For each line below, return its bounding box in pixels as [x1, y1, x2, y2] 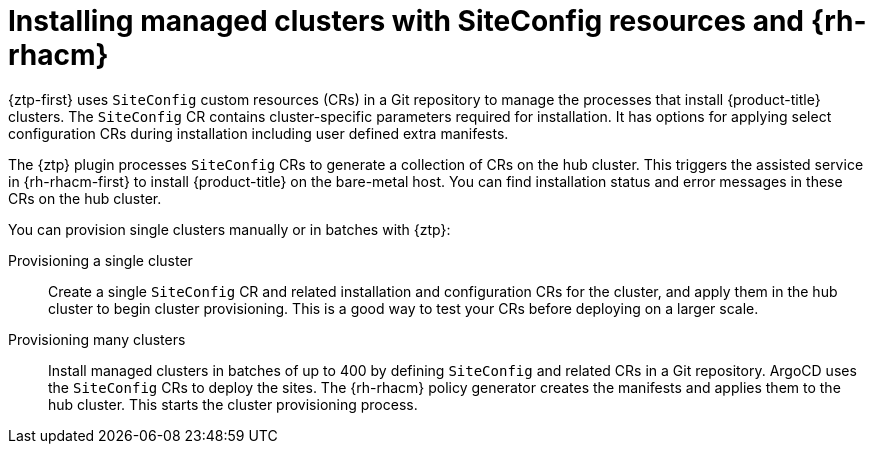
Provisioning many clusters [8, 330, 186, 348]
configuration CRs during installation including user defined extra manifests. [8, 124, 509, 142]
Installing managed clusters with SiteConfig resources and [8, 4, 805, 38]
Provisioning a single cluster [8, 251, 193, 269]
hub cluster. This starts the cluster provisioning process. [48, 395, 418, 413]
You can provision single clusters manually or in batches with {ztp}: [8, 220, 451, 238]
